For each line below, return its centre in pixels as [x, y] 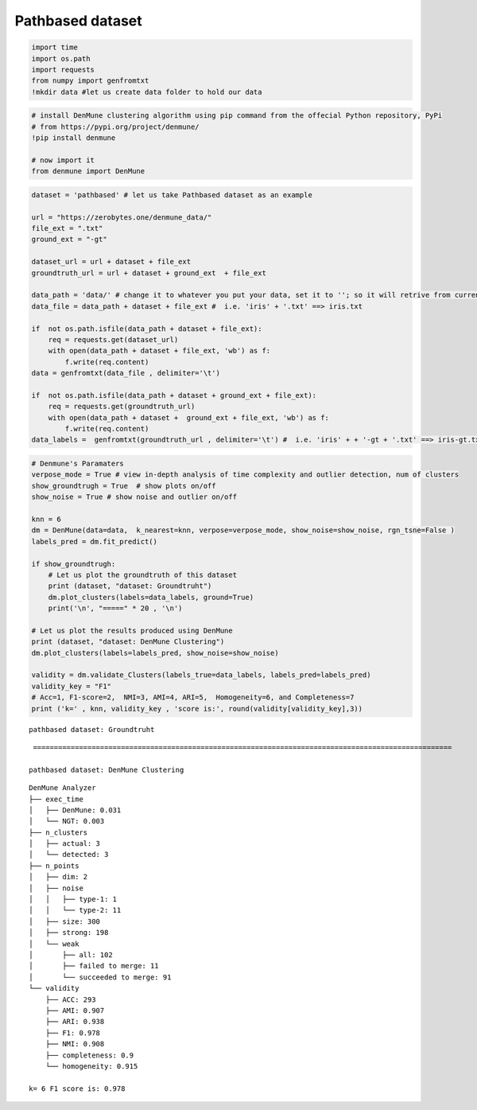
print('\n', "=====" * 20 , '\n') [115, 608]
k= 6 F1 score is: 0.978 [77, 1089]
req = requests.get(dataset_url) [113, 339]
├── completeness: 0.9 [89, 1055]
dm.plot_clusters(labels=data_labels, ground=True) [151, 597]
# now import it [63, 160]
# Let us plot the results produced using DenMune [132, 630]
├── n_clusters [58, 832]
